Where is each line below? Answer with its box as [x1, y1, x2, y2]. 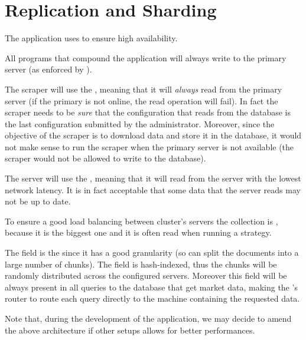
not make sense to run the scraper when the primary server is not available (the [5, 140, 294, 153]
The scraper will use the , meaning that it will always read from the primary [5, 82, 282, 95]
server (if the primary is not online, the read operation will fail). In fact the [5, 94, 278, 107]
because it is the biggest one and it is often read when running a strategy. [5, 226, 272, 239]
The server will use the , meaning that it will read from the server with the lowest [5, 172, 301, 184]
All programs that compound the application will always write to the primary [5, 51, 287, 64]
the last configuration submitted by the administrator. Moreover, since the [5, 117, 275, 130]
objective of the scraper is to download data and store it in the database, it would [5, 129, 302, 141]
